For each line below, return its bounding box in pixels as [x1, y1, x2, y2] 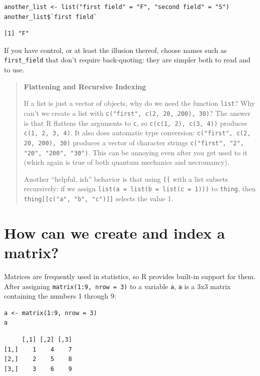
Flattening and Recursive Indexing [23, 81, 146, 91]
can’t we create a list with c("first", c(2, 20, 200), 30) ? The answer [23, 107, 250, 118]
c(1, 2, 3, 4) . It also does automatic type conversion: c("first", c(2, [23, 127, 251, 138]
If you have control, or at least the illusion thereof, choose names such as [4, 44, 227, 55]
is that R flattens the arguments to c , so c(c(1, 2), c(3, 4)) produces [23, 117, 247, 128]
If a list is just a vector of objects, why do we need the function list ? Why [23, 98, 255, 108]
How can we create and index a [4, 222, 225, 243]
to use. [4, 64, 24, 75]
